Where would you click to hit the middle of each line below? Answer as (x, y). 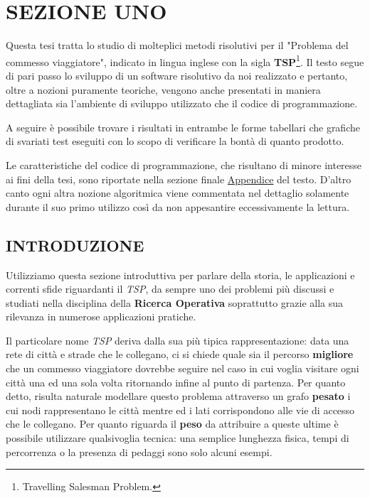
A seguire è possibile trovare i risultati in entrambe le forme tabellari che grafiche (183, 127)
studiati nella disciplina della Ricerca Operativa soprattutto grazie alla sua (175, 302)
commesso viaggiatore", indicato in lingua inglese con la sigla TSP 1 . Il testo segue (185, 60)
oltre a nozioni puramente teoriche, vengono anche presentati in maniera (163, 89)
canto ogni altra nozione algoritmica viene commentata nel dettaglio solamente (178, 193)
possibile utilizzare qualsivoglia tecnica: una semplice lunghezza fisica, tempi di (178, 438)
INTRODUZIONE (75, 245)
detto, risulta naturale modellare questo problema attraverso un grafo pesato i (178, 396)
